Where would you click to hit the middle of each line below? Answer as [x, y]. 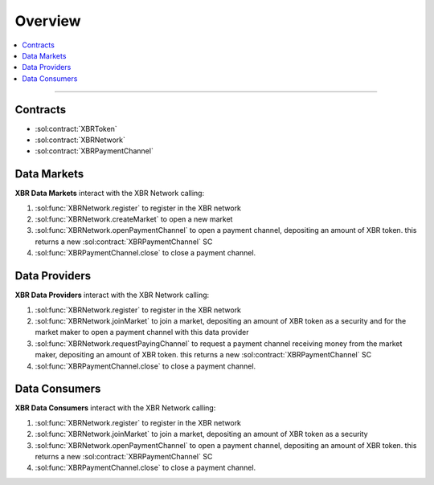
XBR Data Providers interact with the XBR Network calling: [112, 295]
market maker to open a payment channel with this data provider [142, 332]
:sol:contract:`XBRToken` [76, 128]
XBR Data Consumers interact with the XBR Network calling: [115, 408]
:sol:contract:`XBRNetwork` [80, 140]
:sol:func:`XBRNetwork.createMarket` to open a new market [134, 219]
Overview [48, 21]
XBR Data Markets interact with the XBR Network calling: [110, 194]
